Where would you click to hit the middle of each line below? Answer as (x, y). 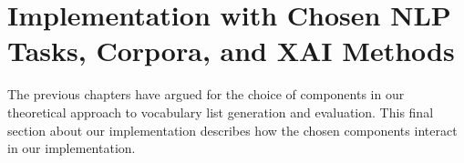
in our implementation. (72, 148)
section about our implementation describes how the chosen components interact (232, 130)
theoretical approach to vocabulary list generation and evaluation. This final (221, 112)
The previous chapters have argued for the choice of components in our (206, 94)
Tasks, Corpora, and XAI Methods (231, 51)
